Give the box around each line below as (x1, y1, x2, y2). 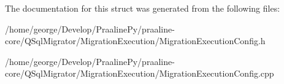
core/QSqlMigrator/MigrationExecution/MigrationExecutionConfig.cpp (5, 67, 274, 80)
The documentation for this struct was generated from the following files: (5, 2, 280, 14)
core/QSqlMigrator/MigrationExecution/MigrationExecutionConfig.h (5, 34, 266, 47)
